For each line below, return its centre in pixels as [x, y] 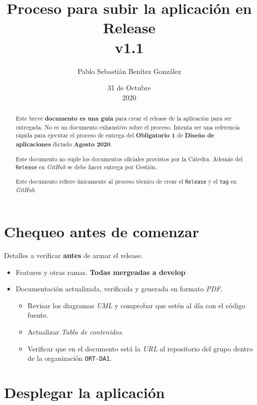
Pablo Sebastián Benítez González [129, 71]
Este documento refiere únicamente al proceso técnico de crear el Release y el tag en [126, 181]
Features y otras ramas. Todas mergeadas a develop [100, 272]
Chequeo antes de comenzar [102, 232]
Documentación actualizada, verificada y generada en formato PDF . [119, 289]
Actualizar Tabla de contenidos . [76, 331]
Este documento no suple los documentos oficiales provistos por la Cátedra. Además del [129, 159]
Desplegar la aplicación [85, 392]
